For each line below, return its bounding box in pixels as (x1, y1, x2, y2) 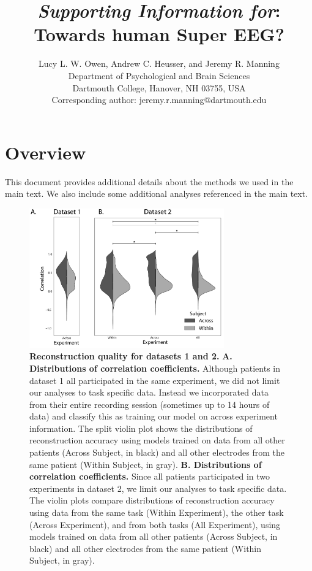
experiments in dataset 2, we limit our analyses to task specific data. (29, 481, 287, 494)
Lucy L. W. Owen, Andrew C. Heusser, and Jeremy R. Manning (39, 57, 280, 70)
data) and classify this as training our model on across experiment (29, 410, 278, 423)
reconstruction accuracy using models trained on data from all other (29, 434, 285, 446)
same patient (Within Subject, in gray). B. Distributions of (29, 458, 262, 470)
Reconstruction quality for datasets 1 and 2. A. (29, 350, 232, 362)
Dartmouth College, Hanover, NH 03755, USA (72, 81, 246, 94)
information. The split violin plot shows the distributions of (29, 421, 253, 434)
